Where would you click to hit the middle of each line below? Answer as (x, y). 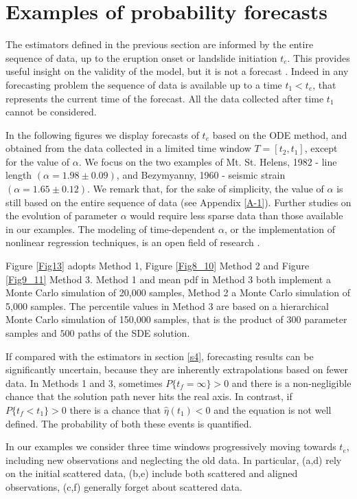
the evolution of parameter (62, 215)
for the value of (37, 161)
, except (321, 148)
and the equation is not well (273, 409)
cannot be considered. (51, 112)
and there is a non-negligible (291, 382)
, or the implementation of (280, 229)
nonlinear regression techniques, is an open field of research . (133, 242)
